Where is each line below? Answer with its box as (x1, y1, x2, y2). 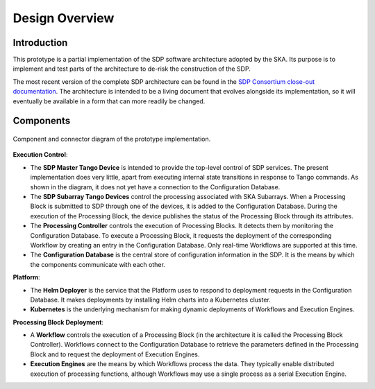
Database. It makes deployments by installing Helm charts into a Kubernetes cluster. (30, 295, 271, 304)
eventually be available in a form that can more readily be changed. (12, 97, 206, 105)
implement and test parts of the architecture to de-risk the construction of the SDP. (12, 64, 251, 73)
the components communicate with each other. (30, 260, 166, 268)
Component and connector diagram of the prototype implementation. (12, 135, 211, 144)
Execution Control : (12, 150, 68, 159)
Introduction (12, 37, 68, 49)
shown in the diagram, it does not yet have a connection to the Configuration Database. (30, 182, 281, 191)
